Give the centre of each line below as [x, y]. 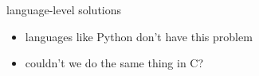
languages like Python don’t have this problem [139, 36]
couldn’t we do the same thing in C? [114, 63]
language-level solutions [64, 9]
